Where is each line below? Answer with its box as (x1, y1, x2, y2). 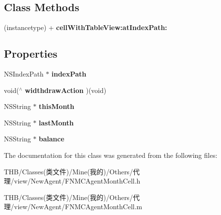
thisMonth (39, 101, 75, 111)
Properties (4, 46, 58, 61)
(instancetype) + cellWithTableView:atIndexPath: (4, 22, 167, 32)
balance (39, 134, 64, 144)
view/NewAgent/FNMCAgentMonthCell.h (14, 176, 141, 186)
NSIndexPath (4, 69, 44, 78)
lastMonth (39, 117, 74, 127)
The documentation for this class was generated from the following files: (4, 150, 218, 160)
